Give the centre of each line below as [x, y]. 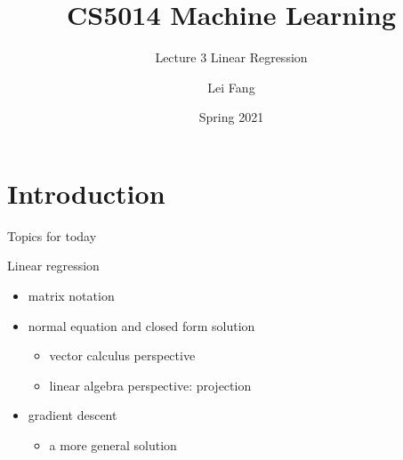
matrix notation [71, 296]
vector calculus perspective [122, 355]
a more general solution [113, 445]
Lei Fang [231, 87]
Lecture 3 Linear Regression [231, 57]
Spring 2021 [231, 117]
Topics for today [52, 235]
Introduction [86, 193]
